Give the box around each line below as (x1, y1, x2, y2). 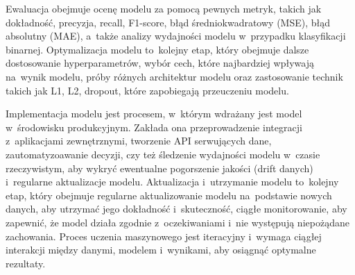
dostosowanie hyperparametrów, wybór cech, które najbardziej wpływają (6, 56, 314, 70)
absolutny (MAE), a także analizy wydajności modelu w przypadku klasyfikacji (6, 28, 346, 43)
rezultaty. (6, 256, 46, 270)
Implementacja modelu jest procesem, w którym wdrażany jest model (6, 106, 302, 121)
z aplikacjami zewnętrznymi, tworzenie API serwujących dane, (6, 133, 272, 148)
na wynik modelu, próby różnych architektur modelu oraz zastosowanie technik (6, 69, 343, 83)
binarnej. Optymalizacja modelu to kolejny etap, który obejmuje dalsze (6, 42, 309, 56)
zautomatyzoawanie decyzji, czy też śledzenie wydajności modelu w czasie (6, 147, 320, 161)
